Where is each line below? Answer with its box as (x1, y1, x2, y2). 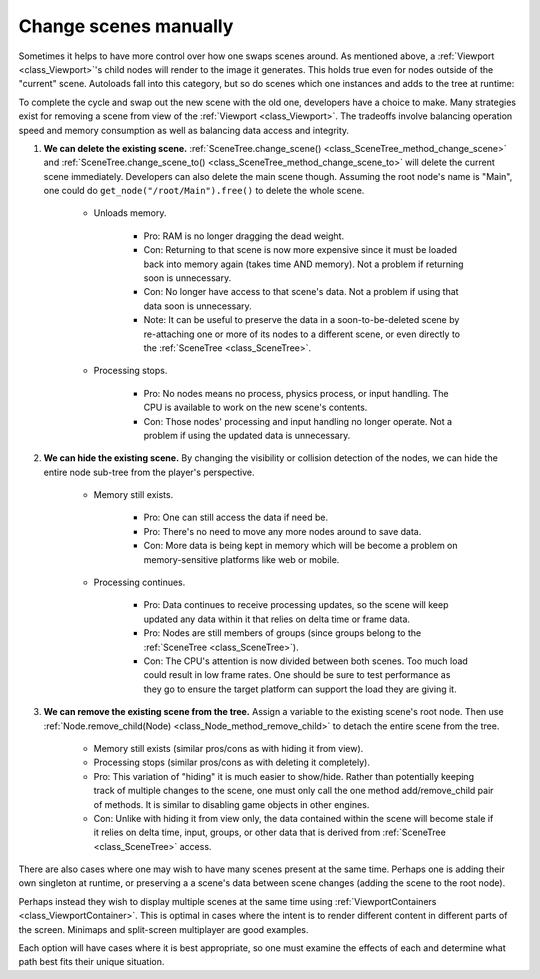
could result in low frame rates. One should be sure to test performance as (143, 669, 451, 681)
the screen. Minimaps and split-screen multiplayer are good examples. (18, 923, 309, 935)
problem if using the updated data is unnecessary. (143, 429, 351, 441)
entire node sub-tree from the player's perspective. (43, 466, 255, 478)
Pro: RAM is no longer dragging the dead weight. (143, 230, 345, 242)
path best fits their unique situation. (18, 956, 165, 968)
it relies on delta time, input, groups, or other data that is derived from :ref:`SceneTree (93, 826, 447, 839)
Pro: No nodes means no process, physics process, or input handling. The (143, 387, 449, 399)
